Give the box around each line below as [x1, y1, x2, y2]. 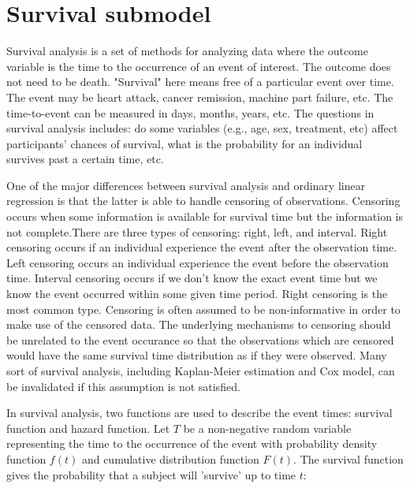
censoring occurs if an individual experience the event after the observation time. [6, 239, 397, 255]
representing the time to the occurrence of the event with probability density [6, 435, 378, 452]
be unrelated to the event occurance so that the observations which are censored [6, 331, 394, 348]
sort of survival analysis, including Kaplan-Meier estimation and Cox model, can [6, 363, 395, 378]
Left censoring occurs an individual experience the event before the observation [6, 254, 389, 270]
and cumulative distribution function [81, 450, 259, 467]
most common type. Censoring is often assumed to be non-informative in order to [6, 300, 401, 317]
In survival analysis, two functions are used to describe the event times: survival [6, 404, 393, 421]
